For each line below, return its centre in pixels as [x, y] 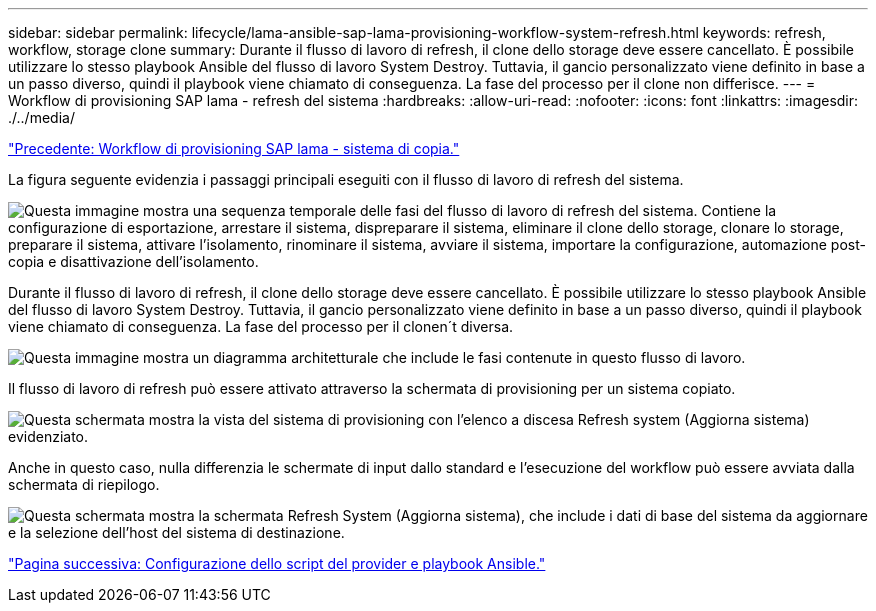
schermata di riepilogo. [84, 484]
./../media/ [41, 117]
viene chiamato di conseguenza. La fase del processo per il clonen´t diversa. [261, 326]
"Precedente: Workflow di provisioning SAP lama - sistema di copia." [234, 148]
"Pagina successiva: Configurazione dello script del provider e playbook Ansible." [277, 563]
